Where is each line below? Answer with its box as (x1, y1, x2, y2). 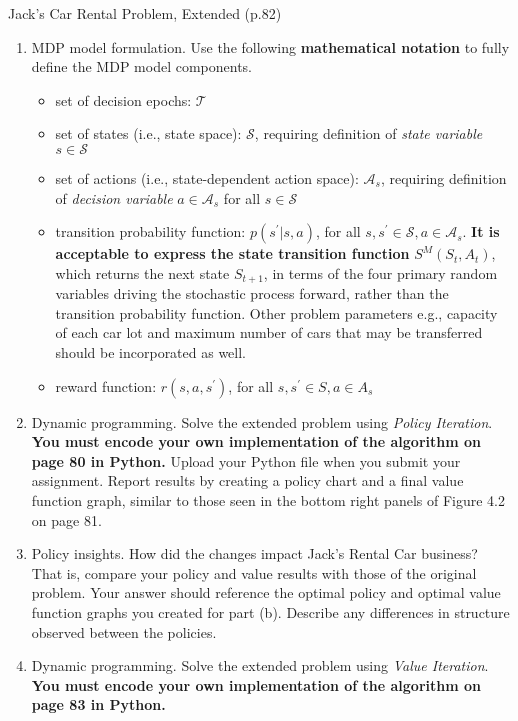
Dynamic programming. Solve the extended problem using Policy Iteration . (31, 411, 493, 432)
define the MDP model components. (31, 56, 252, 77)
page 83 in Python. (31, 694, 166, 715)
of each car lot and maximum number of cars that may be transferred (55, 322, 483, 343)
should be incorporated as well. (55, 341, 247, 362)
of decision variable (55, 187, 173, 208)
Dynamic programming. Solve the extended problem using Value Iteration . (31, 655, 489, 676)
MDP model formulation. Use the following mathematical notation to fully (31, 36, 510, 57)
